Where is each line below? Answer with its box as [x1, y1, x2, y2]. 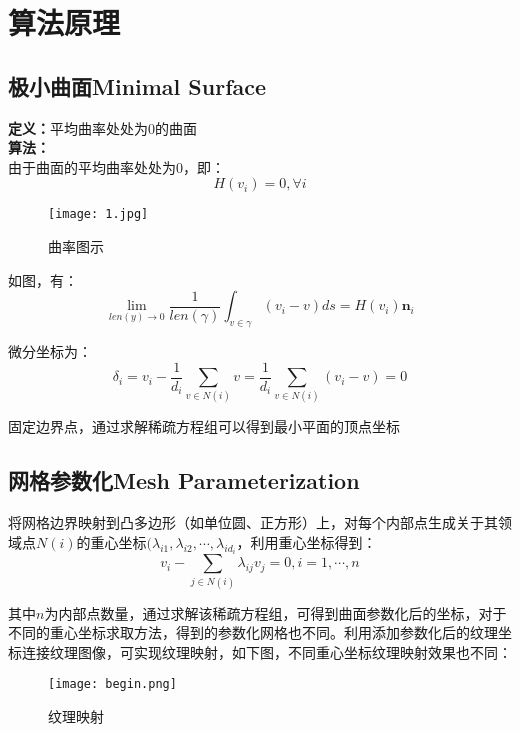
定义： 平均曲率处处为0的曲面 [8, 117, 197, 138]
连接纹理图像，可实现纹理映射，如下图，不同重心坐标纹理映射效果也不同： [21, 641, 512, 662]
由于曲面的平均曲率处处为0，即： [8, 156, 225, 177]
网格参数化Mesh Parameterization [8, 465, 360, 496]
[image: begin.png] [48, 677, 177, 692]
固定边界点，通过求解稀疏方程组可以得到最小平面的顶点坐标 [8, 416, 400, 437]
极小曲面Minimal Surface [8, 70, 267, 101]
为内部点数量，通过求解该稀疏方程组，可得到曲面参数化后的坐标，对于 [44, 602, 507, 623]
